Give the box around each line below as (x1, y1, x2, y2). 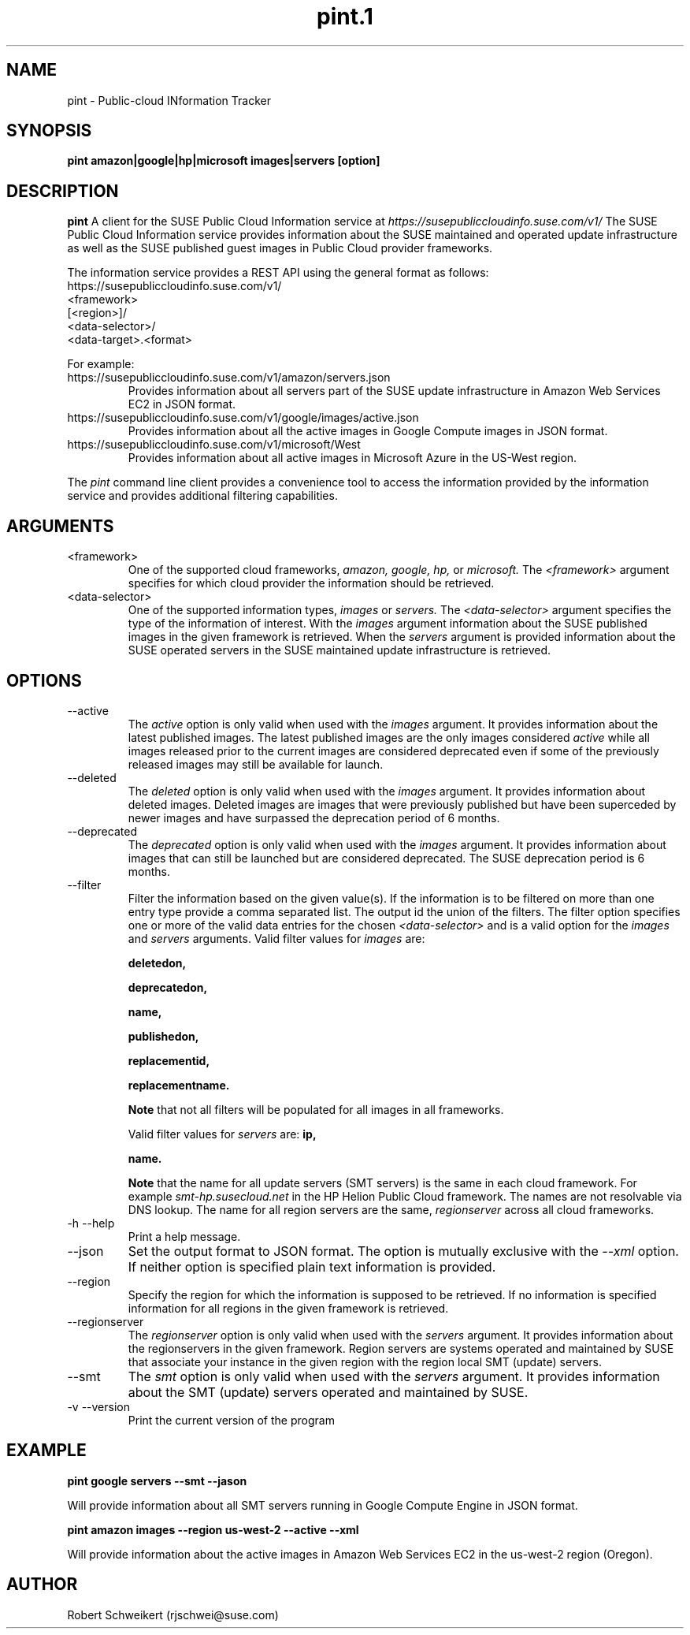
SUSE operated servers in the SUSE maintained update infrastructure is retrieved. (128, 643, 551, 657)
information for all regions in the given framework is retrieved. (128, 1301, 449, 1315)
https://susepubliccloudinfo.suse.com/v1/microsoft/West (67, 438, 361, 452)
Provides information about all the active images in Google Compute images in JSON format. (128, 424, 608, 438)
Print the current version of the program (128, 1413, 335, 1427)
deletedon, (128, 955, 187, 970)
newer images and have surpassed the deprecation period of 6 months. (128, 810, 500, 825)
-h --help (67, 1216, 115, 1230)
